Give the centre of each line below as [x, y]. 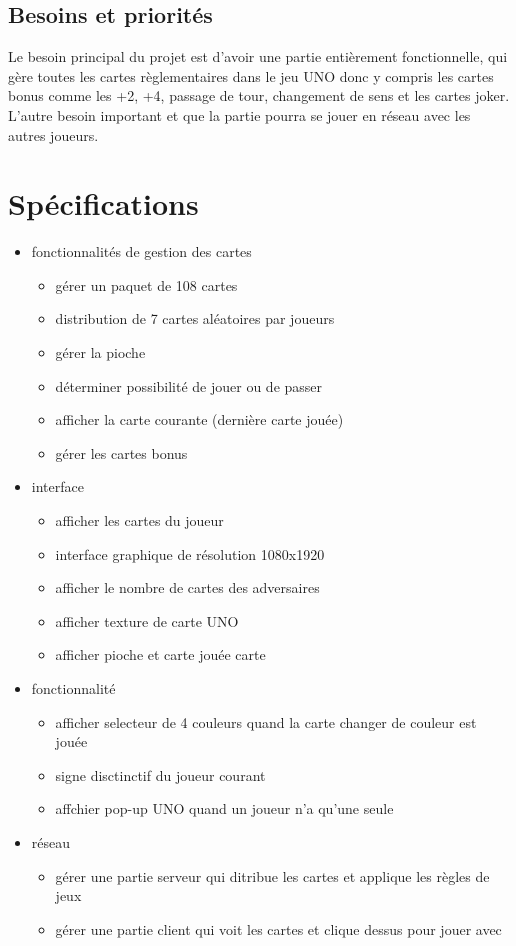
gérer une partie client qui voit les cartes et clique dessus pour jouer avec [278, 928]
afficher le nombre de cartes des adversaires [187, 587]
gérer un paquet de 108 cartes [146, 284]
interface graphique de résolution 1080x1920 [190, 553]
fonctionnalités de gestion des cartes [141, 251]
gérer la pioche [100, 352]
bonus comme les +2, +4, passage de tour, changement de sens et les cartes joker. [259, 95]
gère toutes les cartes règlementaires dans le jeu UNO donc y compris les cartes [251, 75]
